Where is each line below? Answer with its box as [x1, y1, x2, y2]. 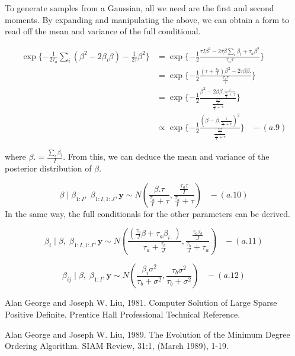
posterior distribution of [5, 162, 92, 174]
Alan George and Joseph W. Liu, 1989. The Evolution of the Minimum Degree [5, 328, 290, 340]
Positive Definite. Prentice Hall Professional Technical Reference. [5, 308, 241, 320]
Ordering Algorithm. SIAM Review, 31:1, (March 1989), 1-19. [5, 339, 229, 352]
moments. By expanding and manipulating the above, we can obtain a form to [5, 13, 290, 25]
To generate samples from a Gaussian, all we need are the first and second [5, 2, 274, 14]
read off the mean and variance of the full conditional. [5, 25, 201, 37]
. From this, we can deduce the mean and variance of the [63, 150, 270, 163]
